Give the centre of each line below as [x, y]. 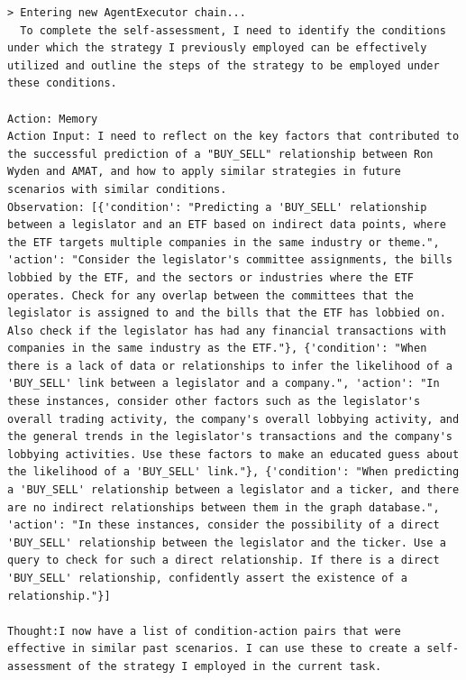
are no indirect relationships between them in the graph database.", [224, 507]
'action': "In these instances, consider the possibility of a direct [224, 525]
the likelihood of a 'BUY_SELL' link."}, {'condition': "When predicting [233, 472]
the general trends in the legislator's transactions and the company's [230, 437]
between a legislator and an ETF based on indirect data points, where [227, 225]
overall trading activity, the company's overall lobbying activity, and [233, 419]
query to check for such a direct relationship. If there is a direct [224, 561]
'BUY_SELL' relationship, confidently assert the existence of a [207, 578]
